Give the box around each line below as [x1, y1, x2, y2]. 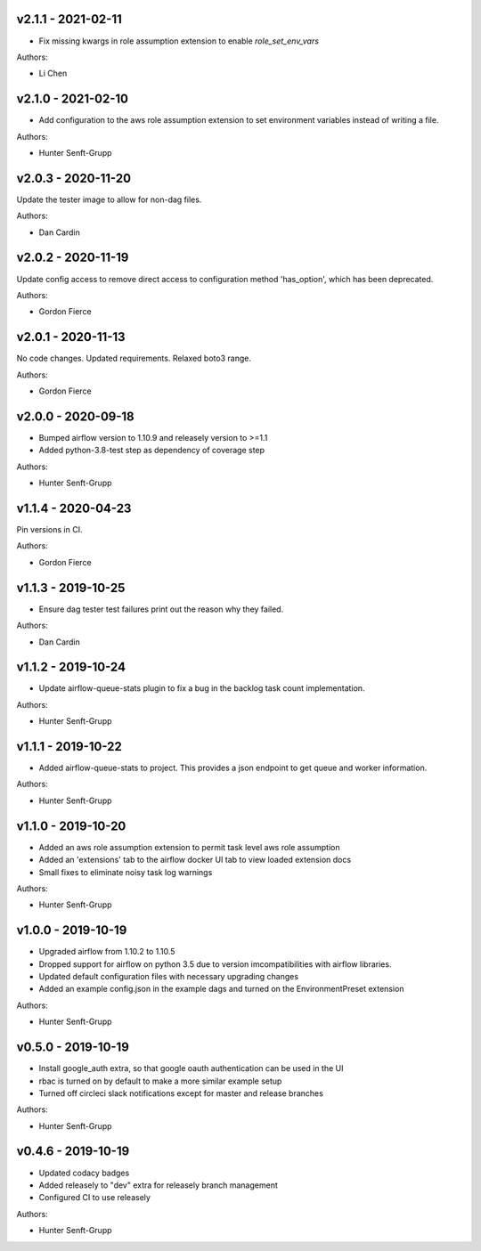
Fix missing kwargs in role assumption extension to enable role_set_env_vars [38, 36, 320, 46]
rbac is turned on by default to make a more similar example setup [38, 1076, 282, 1086]
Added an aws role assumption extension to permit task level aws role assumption [38, 841, 340, 852]
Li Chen [38, 68, 68, 79]
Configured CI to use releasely [38, 1192, 151, 1203]
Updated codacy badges [38, 1167, 130, 1178]
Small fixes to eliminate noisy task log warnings [38, 866, 213, 877]
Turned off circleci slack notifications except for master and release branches [38, 1087, 324, 1099]
